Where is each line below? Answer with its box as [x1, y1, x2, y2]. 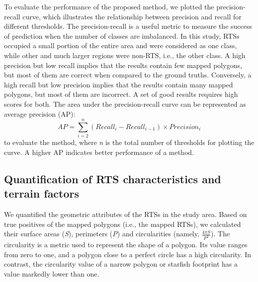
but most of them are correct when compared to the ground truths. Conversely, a [4, 70, 252, 80]
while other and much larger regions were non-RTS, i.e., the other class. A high [4, 50, 246, 60]
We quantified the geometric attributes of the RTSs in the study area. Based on [4, 209, 247, 219]
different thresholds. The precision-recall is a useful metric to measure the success [4, 21, 253, 31]
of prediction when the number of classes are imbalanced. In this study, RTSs [4, 30, 240, 41]
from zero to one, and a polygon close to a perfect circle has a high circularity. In [4, 249, 251, 259]
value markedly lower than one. [4, 268, 99, 279]
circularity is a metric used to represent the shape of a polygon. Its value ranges [4, 239, 248, 250]
